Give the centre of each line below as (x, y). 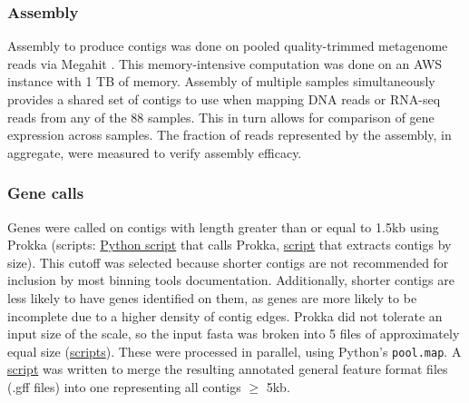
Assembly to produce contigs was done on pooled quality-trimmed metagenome (228, 46)
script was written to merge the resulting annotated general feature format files (228, 369)
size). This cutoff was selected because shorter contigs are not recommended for (228, 262)
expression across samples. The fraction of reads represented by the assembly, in (230, 135)
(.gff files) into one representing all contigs (124, 387)
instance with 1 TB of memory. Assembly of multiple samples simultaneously (221, 81)
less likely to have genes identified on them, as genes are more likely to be (212, 297)
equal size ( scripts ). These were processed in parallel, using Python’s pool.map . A (234, 351)
